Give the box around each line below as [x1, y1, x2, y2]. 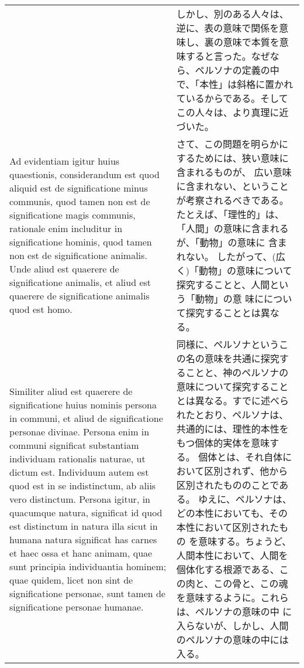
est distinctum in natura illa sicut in [9, 519, 158, 533]
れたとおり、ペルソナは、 [176, 408, 289, 421]
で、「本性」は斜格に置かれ [176, 77, 293, 91]
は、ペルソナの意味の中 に [176, 605, 292, 618]
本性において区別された [176, 520, 279, 534]
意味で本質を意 [223, 35, 289, 49]
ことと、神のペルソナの [185, 366, 289, 379]
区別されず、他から [204, 464, 288, 478]
